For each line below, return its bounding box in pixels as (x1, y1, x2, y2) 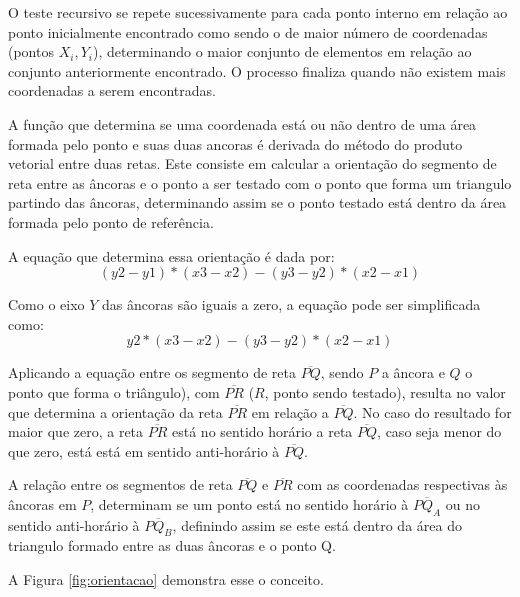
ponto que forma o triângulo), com (8, 381, 220, 402)
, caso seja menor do (377, 421, 502, 442)
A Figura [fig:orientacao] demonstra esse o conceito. (8, 569, 324, 590)
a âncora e (381, 362, 445, 383)
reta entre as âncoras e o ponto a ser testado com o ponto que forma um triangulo (8, 172, 512, 193)
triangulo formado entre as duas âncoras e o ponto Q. (8, 535, 336, 556)
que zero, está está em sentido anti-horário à (8, 440, 280, 461)
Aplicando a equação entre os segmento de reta (8, 362, 296, 383)
